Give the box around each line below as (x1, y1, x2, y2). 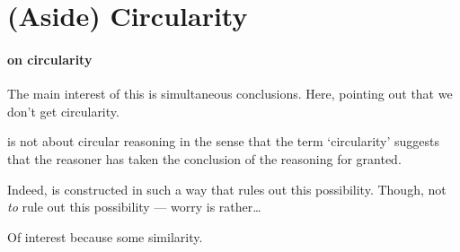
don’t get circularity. (7, 101, 119, 120)
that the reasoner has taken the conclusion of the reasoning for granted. (7, 149, 402, 168)
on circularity (7, 49, 93, 68)
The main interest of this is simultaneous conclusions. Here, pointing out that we (7, 84, 453, 103)
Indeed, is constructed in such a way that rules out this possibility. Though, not (7, 179, 447, 198)
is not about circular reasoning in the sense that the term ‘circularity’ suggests (7, 132, 440, 151)
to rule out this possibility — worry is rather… (7, 197, 261, 216)
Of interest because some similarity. (7, 227, 203, 246)
